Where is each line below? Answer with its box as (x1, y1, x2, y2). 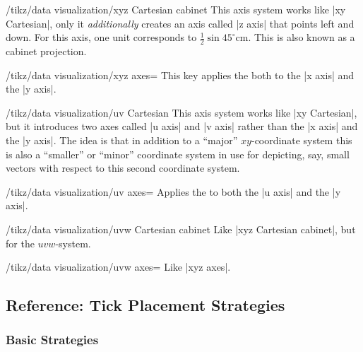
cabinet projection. (6, 44, 87, 59)
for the (6, 235, 35, 250)
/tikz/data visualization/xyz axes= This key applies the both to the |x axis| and (6, 67, 355, 82)
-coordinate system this (251, 132, 352, 147)
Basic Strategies (6, 331, 99, 348)
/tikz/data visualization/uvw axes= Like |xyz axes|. (6, 259, 231, 274)
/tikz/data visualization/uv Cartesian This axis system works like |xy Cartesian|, (6, 105, 357, 119)
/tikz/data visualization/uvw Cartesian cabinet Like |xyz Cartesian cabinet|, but (6, 221, 356, 236)
